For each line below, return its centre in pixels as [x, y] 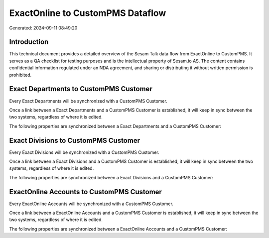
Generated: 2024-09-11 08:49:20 [43, 28]
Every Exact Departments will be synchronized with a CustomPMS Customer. [88, 101]
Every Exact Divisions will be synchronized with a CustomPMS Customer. [84, 152]
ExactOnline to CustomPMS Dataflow [88, 13]
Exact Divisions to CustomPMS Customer [75, 140]
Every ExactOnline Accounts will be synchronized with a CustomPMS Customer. [91, 204]
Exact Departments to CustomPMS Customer [81, 89]
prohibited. [20, 75]
